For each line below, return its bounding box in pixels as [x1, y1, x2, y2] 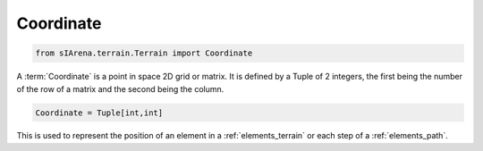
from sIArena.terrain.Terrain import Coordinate [35, 48, 253, 58]
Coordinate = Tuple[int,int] [35, 107, 164, 118]
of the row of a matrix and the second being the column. [16, 83, 225, 94]
